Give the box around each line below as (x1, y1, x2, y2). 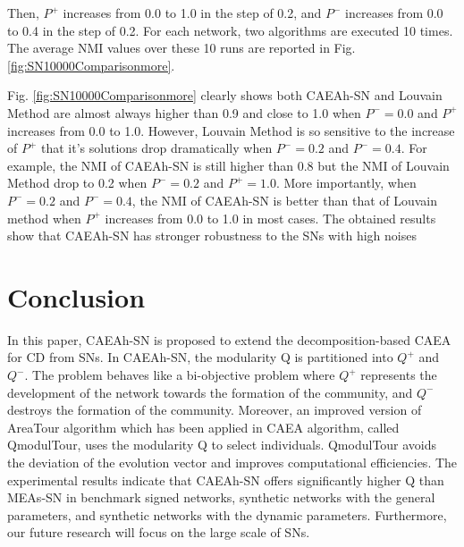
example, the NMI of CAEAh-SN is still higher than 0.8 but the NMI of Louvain (7, 156, 450, 174)
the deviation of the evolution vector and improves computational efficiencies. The (7, 453, 458, 471)
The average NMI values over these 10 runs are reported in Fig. (7, 38, 356, 57)
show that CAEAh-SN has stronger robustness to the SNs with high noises (7, 226, 417, 245)
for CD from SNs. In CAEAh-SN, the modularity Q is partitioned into (7, 348, 393, 366)
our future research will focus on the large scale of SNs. (7, 523, 310, 542)
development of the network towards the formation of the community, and (7, 383, 413, 401)
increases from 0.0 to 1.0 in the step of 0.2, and (63, 4, 322, 21)
